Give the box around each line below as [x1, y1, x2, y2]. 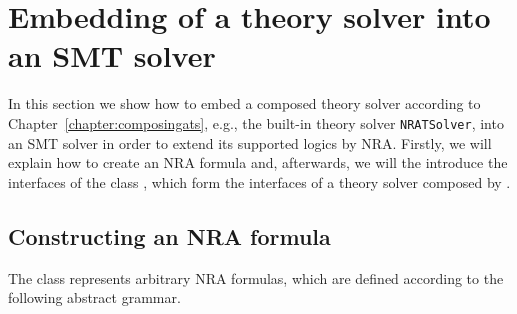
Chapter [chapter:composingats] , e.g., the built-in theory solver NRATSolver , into [8, 112, 504, 133]
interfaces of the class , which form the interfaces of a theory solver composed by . [8, 171, 511, 192]
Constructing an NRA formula [8, 220, 331, 251]
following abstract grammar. [8, 287, 181, 308]
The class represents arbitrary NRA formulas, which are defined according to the [8, 267, 504, 288]
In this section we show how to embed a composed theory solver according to [8, 93, 481, 114]
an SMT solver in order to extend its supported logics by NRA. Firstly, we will [8, 132, 492, 153]
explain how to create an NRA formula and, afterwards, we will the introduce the [8, 152, 508, 173]
